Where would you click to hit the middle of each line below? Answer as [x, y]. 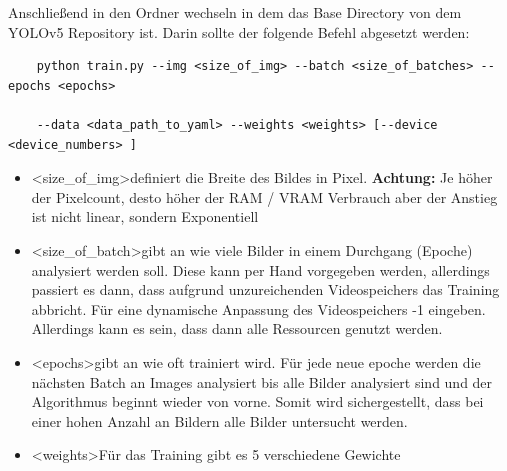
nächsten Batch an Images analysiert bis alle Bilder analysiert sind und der [262, 381]
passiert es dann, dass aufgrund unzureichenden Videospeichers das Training [265, 289]
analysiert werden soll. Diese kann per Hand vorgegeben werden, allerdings [260, 269]
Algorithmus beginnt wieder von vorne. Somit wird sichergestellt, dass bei [257, 401]
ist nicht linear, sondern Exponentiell [145, 216]
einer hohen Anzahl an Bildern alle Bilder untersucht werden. [219, 420]
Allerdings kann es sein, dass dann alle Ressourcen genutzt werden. [237, 328]
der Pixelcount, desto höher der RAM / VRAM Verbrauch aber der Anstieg [264, 196]
